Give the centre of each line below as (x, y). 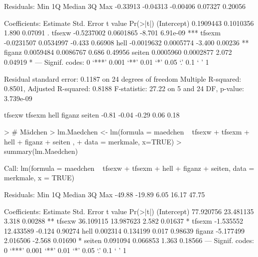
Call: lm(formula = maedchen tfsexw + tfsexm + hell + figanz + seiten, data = (129, 168)
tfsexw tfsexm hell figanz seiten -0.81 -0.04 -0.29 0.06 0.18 (92, 115)
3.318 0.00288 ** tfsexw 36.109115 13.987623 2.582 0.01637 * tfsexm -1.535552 (124, 221)
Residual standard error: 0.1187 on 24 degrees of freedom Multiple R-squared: (123, 78)
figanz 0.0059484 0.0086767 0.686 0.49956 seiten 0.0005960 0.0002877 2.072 (118, 52)
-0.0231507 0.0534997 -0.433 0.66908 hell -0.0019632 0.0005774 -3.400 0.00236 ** (127, 42)
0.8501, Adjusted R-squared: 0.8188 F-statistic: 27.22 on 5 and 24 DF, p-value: (124, 88)
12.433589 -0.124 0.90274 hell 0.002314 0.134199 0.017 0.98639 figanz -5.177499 (124, 230)
